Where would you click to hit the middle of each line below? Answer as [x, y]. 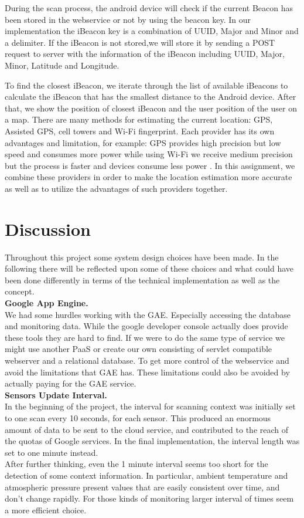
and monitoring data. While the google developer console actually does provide [146, 326]
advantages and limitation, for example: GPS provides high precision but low [143, 142]
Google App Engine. [47, 303]
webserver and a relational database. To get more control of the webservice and [147, 360]
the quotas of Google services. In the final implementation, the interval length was [152, 441]
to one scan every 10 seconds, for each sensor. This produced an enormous [138, 417]
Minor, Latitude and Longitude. [62, 65]
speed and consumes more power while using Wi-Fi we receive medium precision [149, 154]
